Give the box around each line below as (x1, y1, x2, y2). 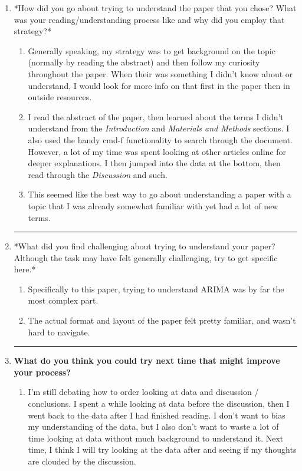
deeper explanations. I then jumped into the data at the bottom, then (28, 157, 281, 169)
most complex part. (28, 294, 99, 307)
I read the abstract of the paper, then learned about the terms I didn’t (28, 110, 284, 123)
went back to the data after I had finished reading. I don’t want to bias (28, 409, 285, 421)
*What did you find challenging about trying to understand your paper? (14, 240, 275, 252)
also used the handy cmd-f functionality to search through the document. (28, 133, 293, 146)
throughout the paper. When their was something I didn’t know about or (28, 67, 293, 80)
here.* (14, 263, 36, 275)
